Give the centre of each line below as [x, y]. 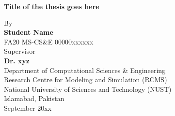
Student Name [29, 32]
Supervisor [20, 51]
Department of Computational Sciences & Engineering [85, 70]
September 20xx [28, 108]
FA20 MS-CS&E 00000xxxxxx [49, 41]
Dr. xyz [17, 60]
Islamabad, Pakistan [34, 98]
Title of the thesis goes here [52, 6]
